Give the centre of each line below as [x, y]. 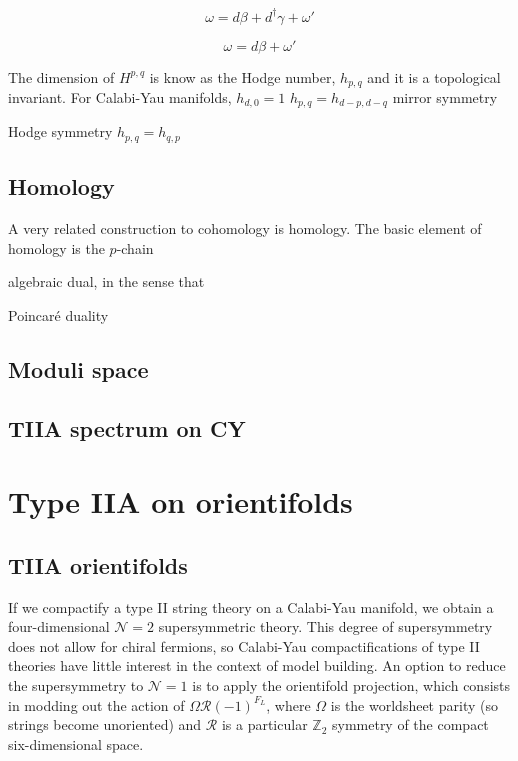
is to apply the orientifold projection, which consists [351, 684]
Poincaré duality [58, 314]
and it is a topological [434, 76]
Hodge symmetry [60, 131]
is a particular [264, 724]
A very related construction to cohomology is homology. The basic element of [245, 228]
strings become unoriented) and [105, 724]
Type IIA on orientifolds [180, 501]
